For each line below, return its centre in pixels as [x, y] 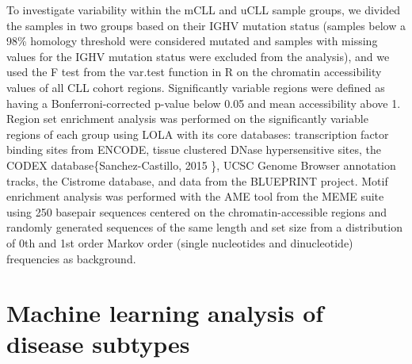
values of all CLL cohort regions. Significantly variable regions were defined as [196, 87]
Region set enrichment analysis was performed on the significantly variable [187, 119]
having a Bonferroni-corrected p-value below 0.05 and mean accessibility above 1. [204, 103]
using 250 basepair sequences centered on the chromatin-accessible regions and [197, 211]
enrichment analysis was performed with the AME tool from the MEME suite [195, 196]
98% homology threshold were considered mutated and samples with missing [192, 41]
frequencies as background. [71, 258]
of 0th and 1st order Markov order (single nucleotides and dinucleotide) [180, 242]
